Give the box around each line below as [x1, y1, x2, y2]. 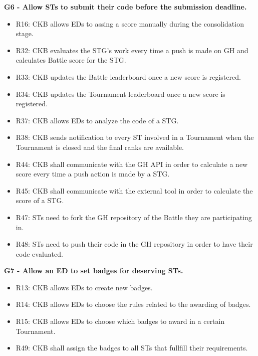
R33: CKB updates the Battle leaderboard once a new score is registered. [16, 71, 241, 82]
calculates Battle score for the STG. [16, 55, 126, 65]
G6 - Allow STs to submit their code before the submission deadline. [4, 2, 247, 12]
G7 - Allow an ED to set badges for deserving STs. [4, 265, 183, 276]
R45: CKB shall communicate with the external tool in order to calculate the [16, 185, 253, 196]
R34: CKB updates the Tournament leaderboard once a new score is [16, 88, 225, 99]
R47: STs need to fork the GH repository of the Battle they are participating [16, 212, 252, 222]
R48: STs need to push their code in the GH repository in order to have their [16, 239, 253, 249]
